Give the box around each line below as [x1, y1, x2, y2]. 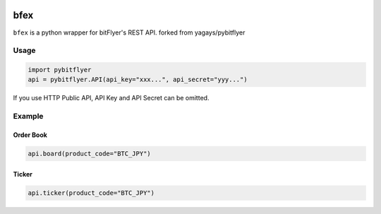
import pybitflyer [28, 66, 92, 74]
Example [13, 112, 44, 121]
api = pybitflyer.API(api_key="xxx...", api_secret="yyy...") [28, 76, 248, 84]
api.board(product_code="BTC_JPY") [28, 149, 151, 157]
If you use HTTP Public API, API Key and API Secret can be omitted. [13, 94, 210, 102]
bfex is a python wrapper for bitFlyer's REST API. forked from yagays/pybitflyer [13, 28, 246, 37]
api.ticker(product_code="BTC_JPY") [28, 189, 155, 197]
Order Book [13, 131, 47, 139]
